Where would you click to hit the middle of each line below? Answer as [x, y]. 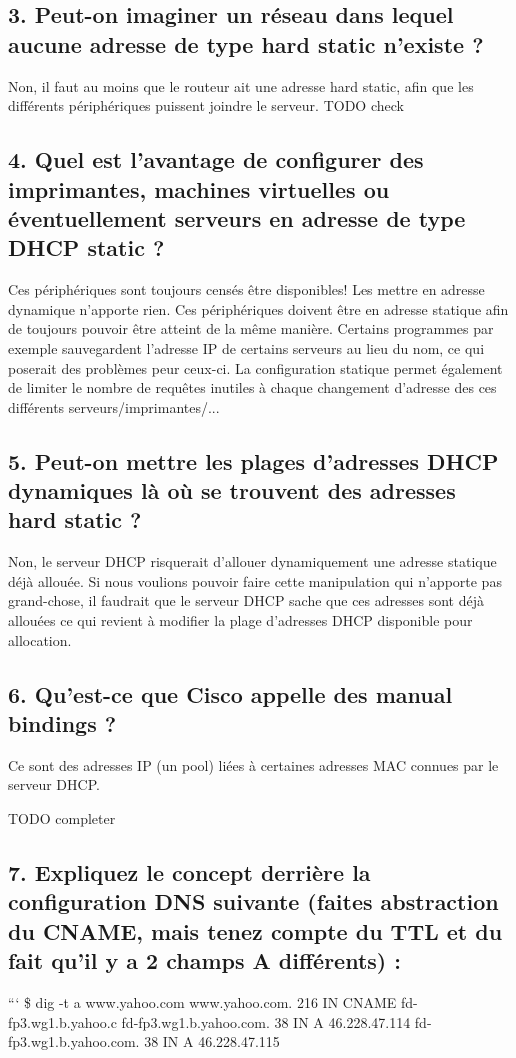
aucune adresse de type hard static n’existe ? [246, 43]
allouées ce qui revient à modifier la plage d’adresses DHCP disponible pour [240, 620]
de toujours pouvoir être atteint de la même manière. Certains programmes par [251, 328]
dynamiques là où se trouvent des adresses [232, 490]
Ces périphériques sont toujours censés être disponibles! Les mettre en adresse [246, 289]
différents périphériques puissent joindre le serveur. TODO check [206, 105]
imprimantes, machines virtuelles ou [199, 188]
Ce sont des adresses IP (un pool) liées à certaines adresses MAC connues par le [253, 764]
